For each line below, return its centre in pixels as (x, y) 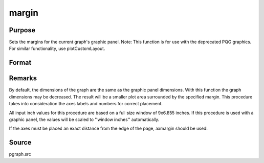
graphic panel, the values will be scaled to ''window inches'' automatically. (84, 119)
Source (20, 143)
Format (20, 63)
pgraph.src (20, 154)
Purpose (22, 30)
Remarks (23, 78)
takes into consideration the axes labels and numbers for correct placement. (86, 104)
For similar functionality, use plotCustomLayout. (57, 48)
